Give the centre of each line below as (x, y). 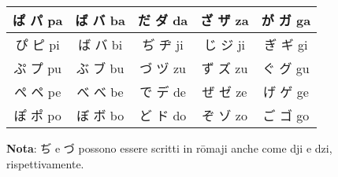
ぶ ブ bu (100, 68)
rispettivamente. (45, 163)
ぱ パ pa (38, 20)
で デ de (163, 92)
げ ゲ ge (286, 92)
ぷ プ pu (37, 68)
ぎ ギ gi (286, 44)
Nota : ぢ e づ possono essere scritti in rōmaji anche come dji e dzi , (169, 148)
